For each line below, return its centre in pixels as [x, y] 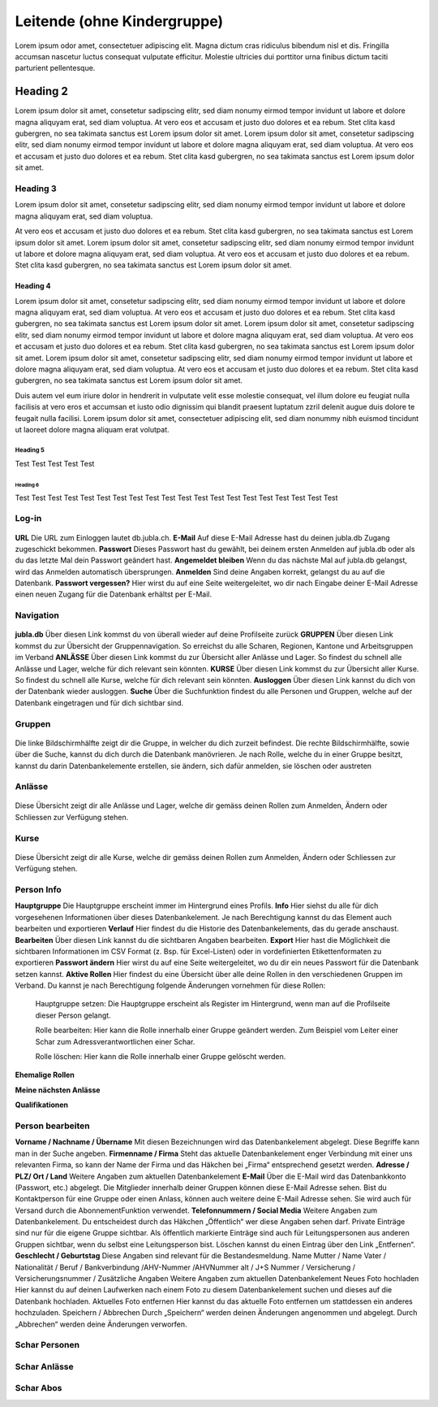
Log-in [28, 519]
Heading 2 [42, 91]
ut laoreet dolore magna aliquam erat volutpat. [92, 429]
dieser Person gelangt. [73, 1015]
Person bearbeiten [53, 1126]
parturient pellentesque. [55, 68]
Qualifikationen [42, 1105]
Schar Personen [47, 1345]
